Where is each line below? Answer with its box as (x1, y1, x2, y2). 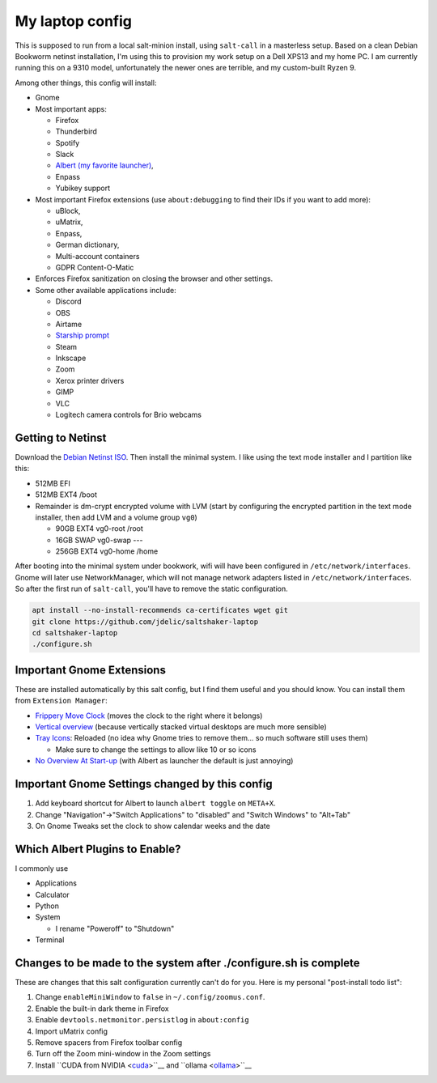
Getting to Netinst (15, 431, 107, 444)
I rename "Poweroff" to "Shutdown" (55, 924, 175, 933)
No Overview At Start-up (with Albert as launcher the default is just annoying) (35, 756, 294, 766)
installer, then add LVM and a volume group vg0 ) (35, 512, 197, 522)
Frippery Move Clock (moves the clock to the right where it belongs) (35, 711, 263, 720)
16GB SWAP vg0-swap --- (55, 535, 143, 545)
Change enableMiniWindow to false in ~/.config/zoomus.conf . (35, 992, 265, 1002)
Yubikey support (55, 183, 111, 193)
